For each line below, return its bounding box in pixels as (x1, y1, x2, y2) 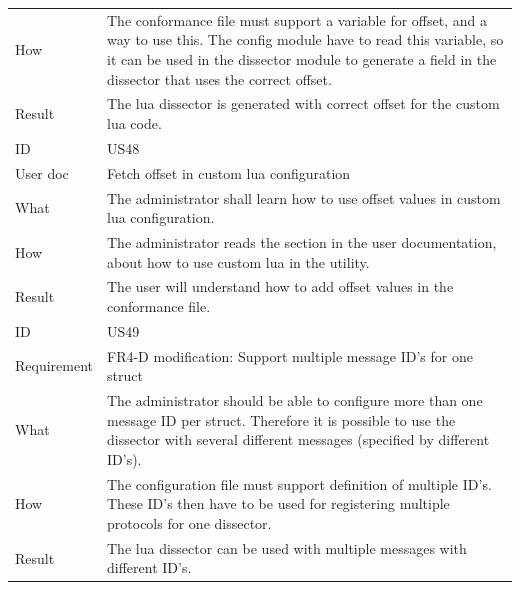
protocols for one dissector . (107, 512, 272, 533)
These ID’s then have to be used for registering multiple (107, 493, 450, 514)
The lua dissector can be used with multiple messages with (107, 537, 467, 558)
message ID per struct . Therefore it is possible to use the (107, 409, 456, 430)
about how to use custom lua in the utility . (107, 251, 370, 272)
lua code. (107, 112, 162, 133)
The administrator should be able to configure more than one (107, 390, 483, 411)
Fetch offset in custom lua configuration (107, 162, 351, 183)
